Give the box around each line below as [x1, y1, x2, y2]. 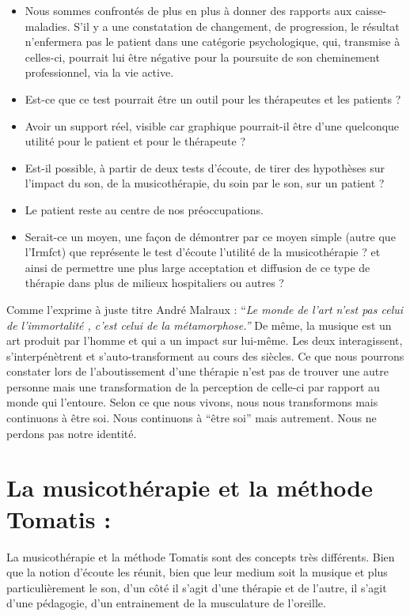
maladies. [25, 17, 70, 34]
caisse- [355, 2, 387, 18]
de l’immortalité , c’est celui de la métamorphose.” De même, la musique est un [6, 316, 392, 333]
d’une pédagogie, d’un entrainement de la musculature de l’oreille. [6, 595, 326, 611]
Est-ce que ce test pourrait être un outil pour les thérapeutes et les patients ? [25, 90, 401, 107]
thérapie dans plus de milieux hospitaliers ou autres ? [25, 274, 284, 291]
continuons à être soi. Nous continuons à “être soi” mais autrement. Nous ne [6, 410, 377, 426]
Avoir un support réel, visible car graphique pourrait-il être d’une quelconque [25, 117, 400, 134]
